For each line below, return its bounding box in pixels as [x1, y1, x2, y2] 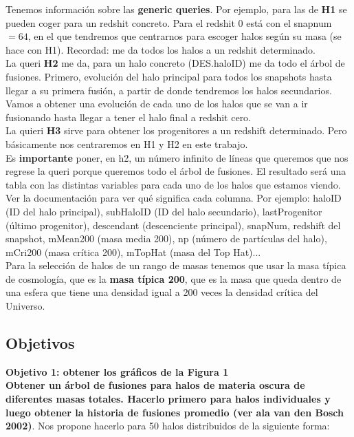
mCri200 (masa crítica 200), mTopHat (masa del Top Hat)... [5, 244, 261, 259]
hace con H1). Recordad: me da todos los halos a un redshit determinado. [5, 42, 316, 56]
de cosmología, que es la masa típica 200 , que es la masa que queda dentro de [5, 271, 342, 286]
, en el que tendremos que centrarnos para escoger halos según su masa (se [27, 29, 342, 43]
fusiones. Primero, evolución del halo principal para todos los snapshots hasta [5, 69, 332, 83]
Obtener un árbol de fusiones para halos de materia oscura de [5, 378, 305, 392]
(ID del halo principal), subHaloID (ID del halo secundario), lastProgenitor [5, 204, 322, 218]
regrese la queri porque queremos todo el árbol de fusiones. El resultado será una [5, 164, 346, 178]
